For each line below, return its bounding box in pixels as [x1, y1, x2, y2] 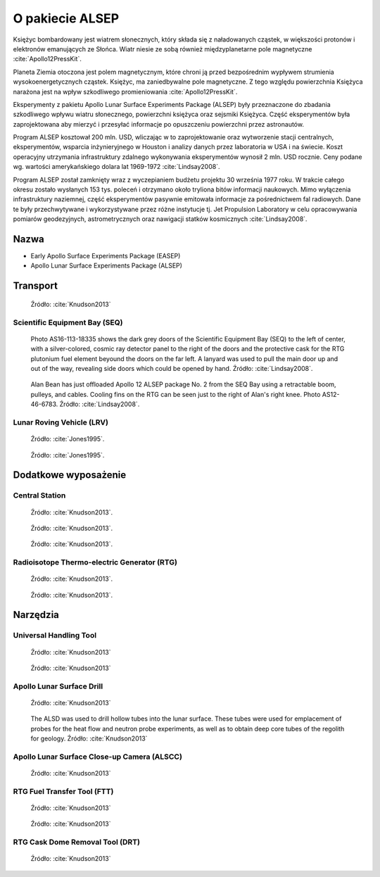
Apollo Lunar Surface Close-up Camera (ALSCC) [13, 752, 183, 762]
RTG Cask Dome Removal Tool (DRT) [13, 838, 141, 847]
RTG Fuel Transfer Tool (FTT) [13, 786, 114, 796]
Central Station [13, 491, 66, 500]
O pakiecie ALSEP [13, 11, 120, 26]
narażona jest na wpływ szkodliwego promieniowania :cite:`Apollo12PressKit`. [13, 87, 238, 96]
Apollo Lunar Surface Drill [13, 681, 103, 691]
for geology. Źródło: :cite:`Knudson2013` [30, 734, 148, 743]
